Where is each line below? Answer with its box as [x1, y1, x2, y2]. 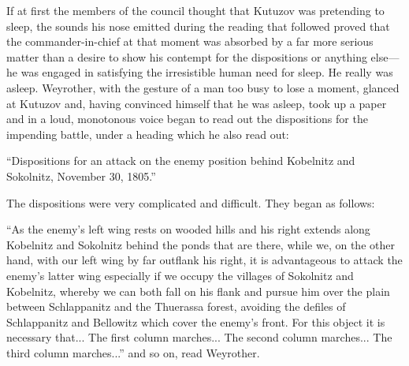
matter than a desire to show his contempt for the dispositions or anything [6, 48, 367, 65]
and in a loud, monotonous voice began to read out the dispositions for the [6, 110, 368, 127]
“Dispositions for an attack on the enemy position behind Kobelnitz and [6, 152, 355, 169]
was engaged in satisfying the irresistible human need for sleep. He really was [20, 64, 393, 80]
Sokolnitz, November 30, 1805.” [6, 167, 156, 184]
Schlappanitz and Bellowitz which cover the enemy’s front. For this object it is [6, 313, 385, 330]
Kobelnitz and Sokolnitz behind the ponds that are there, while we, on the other [6, 236, 395, 252]
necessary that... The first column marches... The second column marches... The [6, 329, 392, 345]
